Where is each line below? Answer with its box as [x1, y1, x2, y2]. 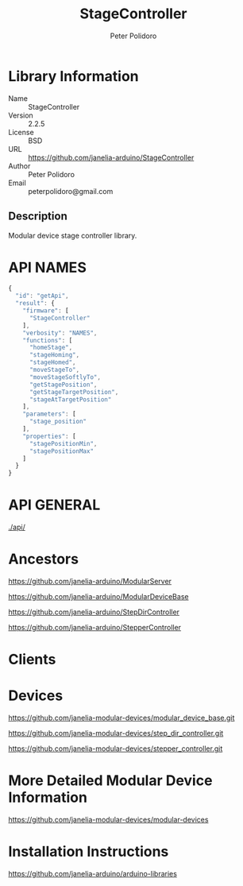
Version [8, 110, 33, 120]
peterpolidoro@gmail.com [28, 186, 114, 195]
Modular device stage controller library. [8, 230, 137, 240]
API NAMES [8, 258, 87, 277]
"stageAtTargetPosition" [29, 395, 112, 404]
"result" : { [15, 300, 56, 308]
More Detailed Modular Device [8, 772, 213, 790]
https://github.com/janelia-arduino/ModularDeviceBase [8, 592, 189, 602]
